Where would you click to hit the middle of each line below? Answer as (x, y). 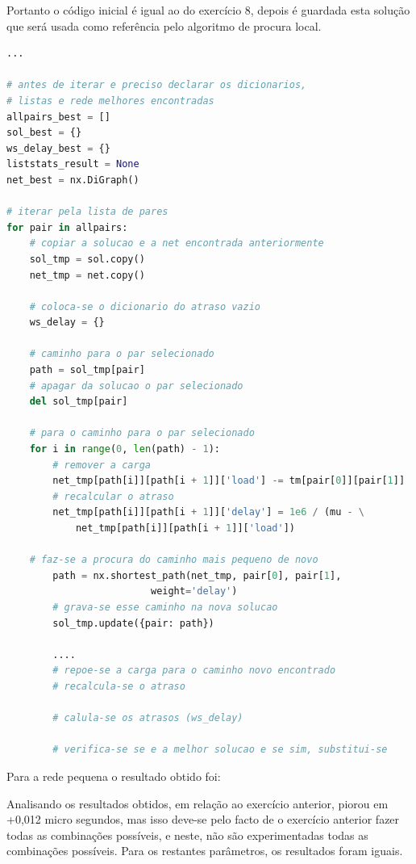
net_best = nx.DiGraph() (73, 180)
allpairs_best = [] (58, 117)
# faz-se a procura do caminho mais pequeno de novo (174, 560)
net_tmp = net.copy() (87, 275)
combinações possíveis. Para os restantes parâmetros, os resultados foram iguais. (205, 851)
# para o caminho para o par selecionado (142, 433)
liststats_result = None (73, 164)
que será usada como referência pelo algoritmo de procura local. (164, 25)
